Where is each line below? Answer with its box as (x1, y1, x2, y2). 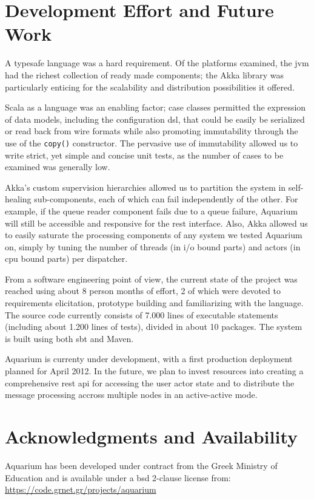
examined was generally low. (5, 160, 110, 173)
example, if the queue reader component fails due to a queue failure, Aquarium (5, 204, 298, 217)
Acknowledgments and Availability (5, 424, 298, 448)
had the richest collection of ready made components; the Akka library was (5, 68, 284, 81)
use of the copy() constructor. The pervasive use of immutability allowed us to (5, 136, 298, 149)
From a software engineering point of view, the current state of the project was (5, 272, 298, 285)
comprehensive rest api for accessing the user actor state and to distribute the (5, 376, 295, 389)
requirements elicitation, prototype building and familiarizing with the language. (5, 296, 304, 309)
